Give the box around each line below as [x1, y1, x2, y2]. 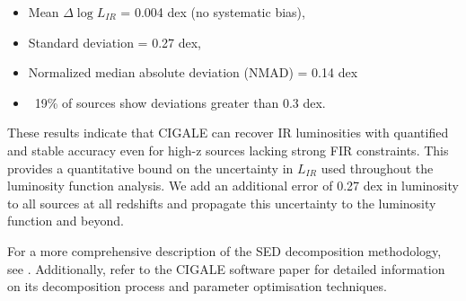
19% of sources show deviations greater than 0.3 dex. [34, 93, 326, 111]
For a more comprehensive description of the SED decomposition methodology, [7, 241, 442, 260]
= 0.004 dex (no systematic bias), [120, 3, 305, 21]
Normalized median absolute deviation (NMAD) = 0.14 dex [28, 63, 358, 82]
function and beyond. [7, 211, 124, 230]
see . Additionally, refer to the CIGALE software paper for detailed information [7, 259, 445, 278]
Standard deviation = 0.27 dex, [28, 32, 201, 51]
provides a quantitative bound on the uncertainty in [7, 158, 294, 177]
